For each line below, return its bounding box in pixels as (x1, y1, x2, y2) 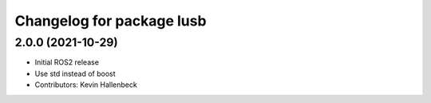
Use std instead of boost (34, 69, 116, 78)
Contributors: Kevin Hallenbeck (34, 80, 137, 89)
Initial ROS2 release (34, 57, 100, 67)
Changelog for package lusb (14, 12, 207, 30)
